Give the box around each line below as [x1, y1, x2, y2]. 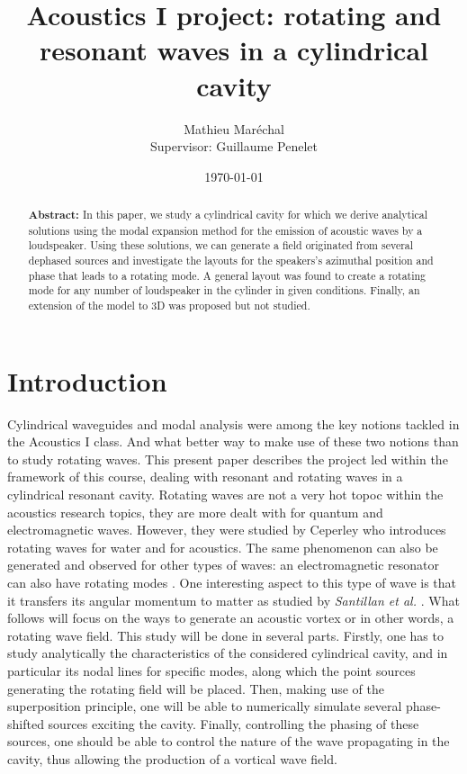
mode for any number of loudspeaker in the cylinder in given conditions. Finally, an [28, 283, 420, 298]
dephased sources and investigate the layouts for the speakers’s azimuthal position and [28, 253, 434, 268]
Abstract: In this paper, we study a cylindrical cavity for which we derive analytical [28, 207, 427, 223]
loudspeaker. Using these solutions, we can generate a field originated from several [28, 238, 414, 253]
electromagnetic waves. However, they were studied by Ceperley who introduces [7, 520, 446, 539]
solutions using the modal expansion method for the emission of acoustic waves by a [28, 222, 423, 238]
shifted [7, 714, 44, 733]
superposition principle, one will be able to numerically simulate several [7, 697, 402, 715]
